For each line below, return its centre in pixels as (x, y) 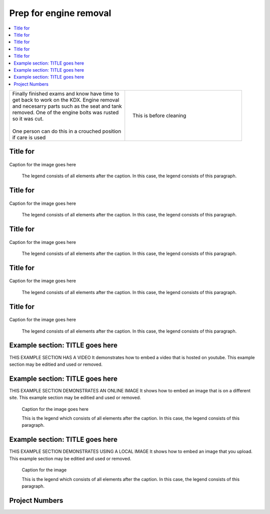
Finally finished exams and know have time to (66, 94)
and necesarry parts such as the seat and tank (67, 106)
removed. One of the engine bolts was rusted (65, 113)
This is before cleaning (159, 116)
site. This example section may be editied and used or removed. (75, 398)
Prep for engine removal (60, 13)
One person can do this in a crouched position (67, 131)
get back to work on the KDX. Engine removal (66, 100)
